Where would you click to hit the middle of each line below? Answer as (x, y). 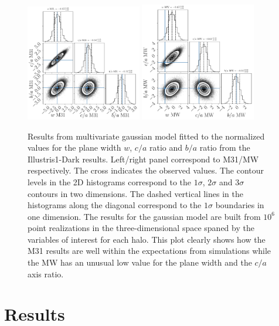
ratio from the (225, 147)
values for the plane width (74, 147)
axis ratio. (46, 274)
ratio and (166, 147)
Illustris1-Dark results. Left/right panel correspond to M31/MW (143, 159)
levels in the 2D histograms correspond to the (110, 181)
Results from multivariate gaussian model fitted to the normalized (146, 136)
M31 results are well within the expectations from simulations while (149, 251)
